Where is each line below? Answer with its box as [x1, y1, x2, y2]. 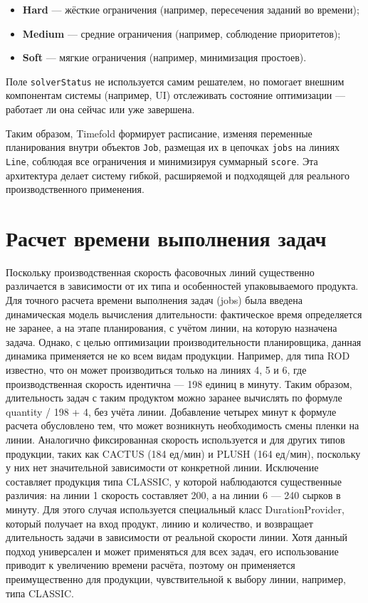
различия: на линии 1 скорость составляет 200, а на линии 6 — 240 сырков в [6, 488, 341, 503]
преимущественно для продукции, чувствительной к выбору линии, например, [6, 571, 346, 586]
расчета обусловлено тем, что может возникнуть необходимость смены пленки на [6, 418, 359, 433]
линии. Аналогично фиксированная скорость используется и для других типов [6, 431, 345, 446]
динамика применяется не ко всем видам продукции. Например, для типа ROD [6, 348, 350, 363]
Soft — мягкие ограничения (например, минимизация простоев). [22, 50, 307, 65]
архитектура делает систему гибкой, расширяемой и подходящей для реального [6, 167, 349, 182]
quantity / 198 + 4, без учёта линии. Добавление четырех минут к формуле [6, 404, 337, 419]
